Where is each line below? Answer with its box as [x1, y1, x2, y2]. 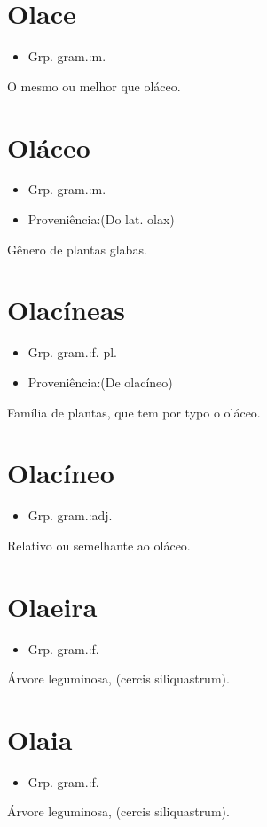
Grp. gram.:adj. [27, 506, 113, 525]
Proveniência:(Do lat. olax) [27, 210, 175, 229]
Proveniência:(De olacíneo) [27, 372, 173, 391]
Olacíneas [7, 292, 126, 328]
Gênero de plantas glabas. [7, 239, 147, 258]
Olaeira [7, 588, 98, 624]
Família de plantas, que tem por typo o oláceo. [7, 402, 261, 421]
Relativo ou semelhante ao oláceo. [7, 535, 191, 554]
